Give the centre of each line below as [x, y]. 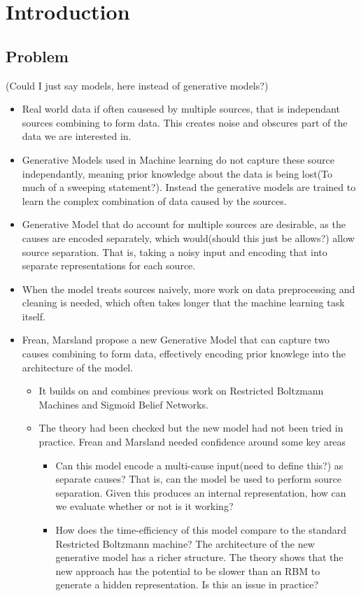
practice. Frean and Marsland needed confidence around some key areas [192, 442]
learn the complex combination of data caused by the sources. [154, 200]
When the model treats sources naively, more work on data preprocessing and [189, 289]
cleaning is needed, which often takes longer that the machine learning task [183, 303]
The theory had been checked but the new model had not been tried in [191, 428]
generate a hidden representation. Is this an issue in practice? [187, 584]
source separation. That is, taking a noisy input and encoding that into [175, 251]
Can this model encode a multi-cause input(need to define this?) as [199, 465]
